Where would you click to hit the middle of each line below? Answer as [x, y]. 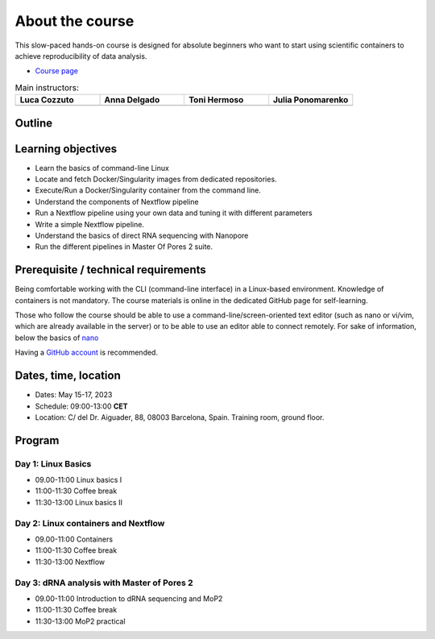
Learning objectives [66, 149]
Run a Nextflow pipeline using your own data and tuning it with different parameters [174, 213]
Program [37, 440]
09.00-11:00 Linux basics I [79, 480]
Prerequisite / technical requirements [111, 270]
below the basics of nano [57, 338]
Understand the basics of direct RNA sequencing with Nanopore [142, 235]
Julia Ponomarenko [311, 100]
